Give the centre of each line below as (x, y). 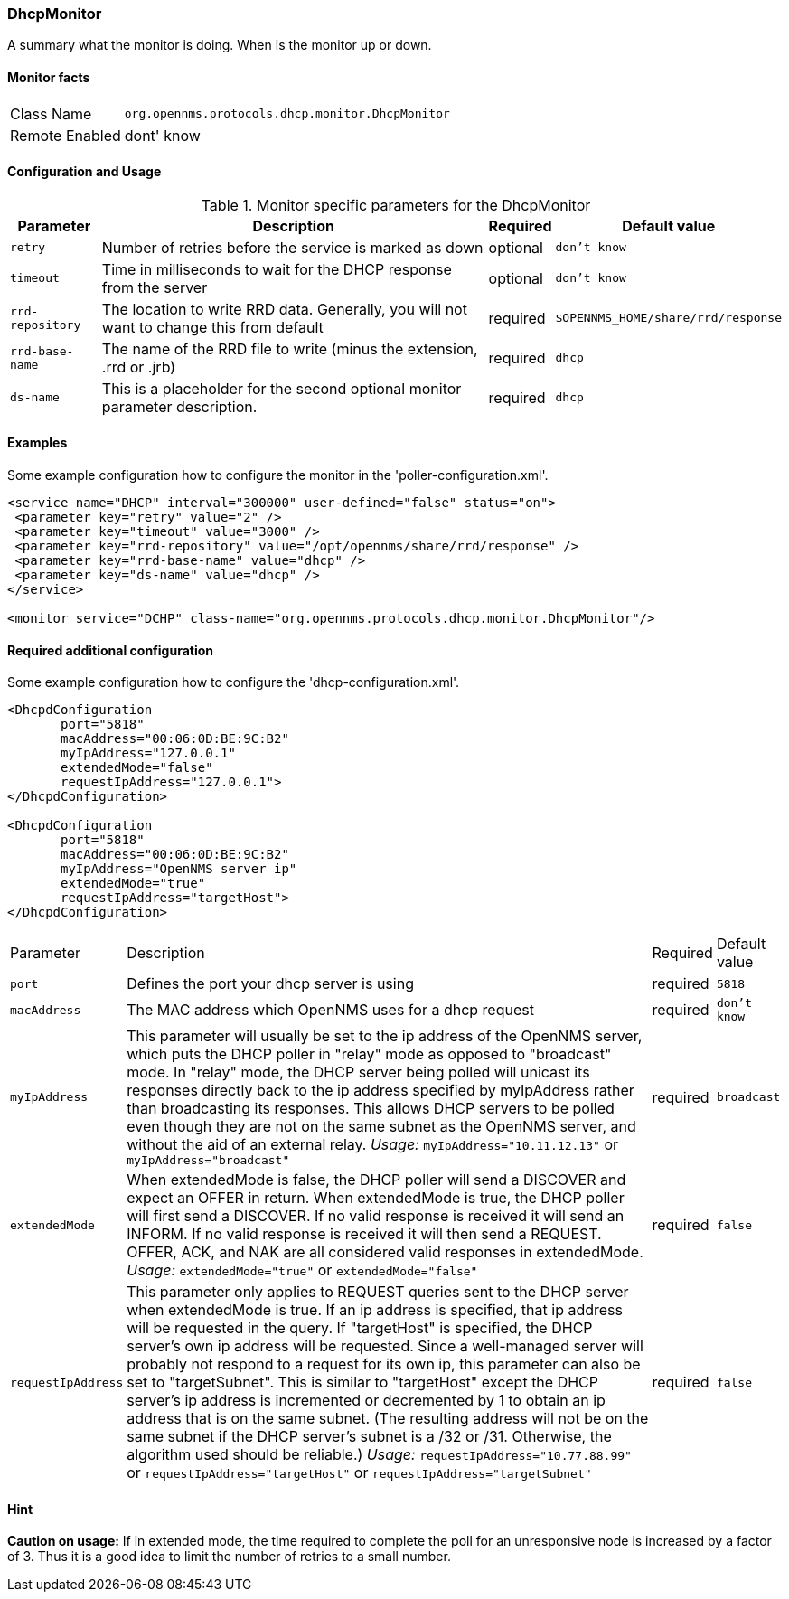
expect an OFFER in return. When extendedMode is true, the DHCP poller (376, 1198)
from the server (155, 287)
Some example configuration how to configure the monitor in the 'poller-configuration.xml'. (278, 475)
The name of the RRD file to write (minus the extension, (290, 348)
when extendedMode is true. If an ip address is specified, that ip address (375, 1310)
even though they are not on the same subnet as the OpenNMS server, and (381, 1127)
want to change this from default (212, 327)
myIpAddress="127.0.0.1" (148, 753)
